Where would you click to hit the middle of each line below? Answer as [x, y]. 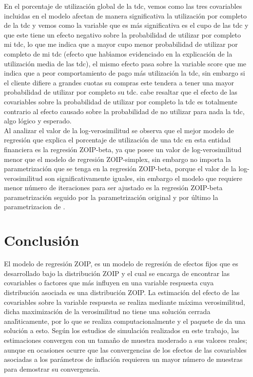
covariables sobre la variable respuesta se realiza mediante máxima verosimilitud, [125, 302]
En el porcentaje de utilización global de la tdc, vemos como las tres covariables [123, 6]
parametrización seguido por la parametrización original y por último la [111, 197]
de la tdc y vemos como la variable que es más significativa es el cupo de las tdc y [126, 25]
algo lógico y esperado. [38, 121]
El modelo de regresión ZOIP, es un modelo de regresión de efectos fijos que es [121, 264]
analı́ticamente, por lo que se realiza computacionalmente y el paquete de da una [125, 321]
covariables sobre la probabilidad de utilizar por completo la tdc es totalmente [121, 101]
